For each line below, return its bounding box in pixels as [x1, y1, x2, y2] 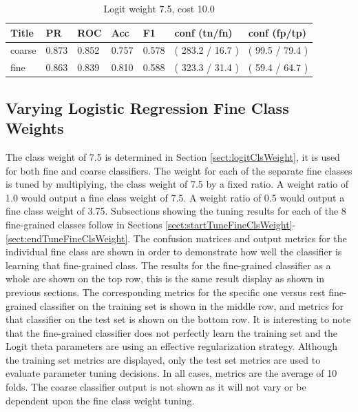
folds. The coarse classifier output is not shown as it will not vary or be [6, 380, 306, 394]
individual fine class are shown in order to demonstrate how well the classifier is [6, 244, 342, 259]
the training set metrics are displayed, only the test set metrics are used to [6, 352, 321, 366]
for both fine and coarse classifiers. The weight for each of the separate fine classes [6, 163, 352, 177]
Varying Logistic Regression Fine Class [6, 97, 289, 118]
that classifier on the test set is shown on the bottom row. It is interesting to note [6, 312, 351, 326]
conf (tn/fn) [174, 25, 233, 39]
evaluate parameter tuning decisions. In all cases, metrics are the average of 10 [6, 366, 337, 380]
